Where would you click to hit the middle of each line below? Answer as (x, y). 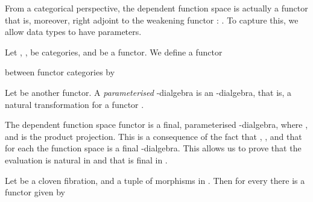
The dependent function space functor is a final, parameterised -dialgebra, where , (156, 125)
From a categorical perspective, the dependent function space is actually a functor (156, 8)
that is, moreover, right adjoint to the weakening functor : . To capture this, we (152, 20)
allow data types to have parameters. (73, 32)
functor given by (35, 192)
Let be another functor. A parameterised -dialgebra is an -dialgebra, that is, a (148, 92)
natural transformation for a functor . (74, 104)
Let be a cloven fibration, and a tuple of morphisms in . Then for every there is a (155, 180)
